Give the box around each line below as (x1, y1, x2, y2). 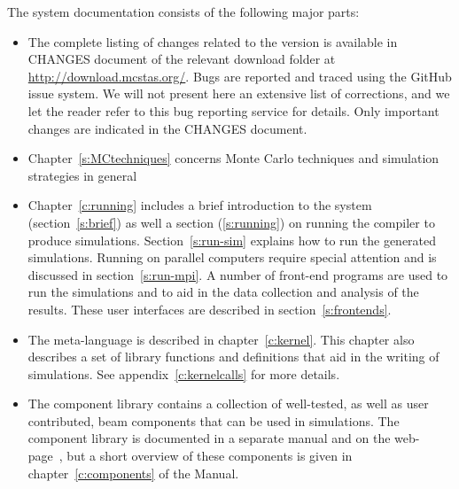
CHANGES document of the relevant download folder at (27, 50, 336, 68)
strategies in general (27, 166, 137, 184)
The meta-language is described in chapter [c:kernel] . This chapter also (27, 330, 415, 348)
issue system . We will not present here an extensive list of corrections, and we (27, 84, 450, 103)
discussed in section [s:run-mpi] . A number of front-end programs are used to (27, 265, 448, 283)
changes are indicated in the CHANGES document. (27, 119, 307, 137)
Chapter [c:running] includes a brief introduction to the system (27, 196, 372, 214)
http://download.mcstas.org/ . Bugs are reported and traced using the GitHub (27, 66, 452, 85)
